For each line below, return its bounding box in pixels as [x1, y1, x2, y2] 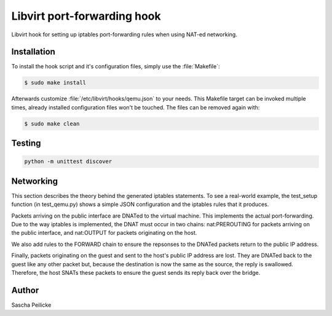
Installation [11, 47, 55, 57]
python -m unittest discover [24, 158, 113, 165]
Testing [11, 138, 41, 149]
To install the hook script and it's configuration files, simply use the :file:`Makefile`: [11, 63, 220, 70]
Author [11, 285, 39, 295]
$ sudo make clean [24, 120, 80, 127]
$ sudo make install [24, 79, 86, 86]
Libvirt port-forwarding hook [11, 9, 161, 23]
